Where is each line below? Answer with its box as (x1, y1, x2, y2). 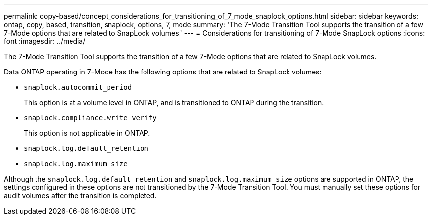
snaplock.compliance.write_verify (24, 114, 157, 122)
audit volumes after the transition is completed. (4, 191, 157, 200)
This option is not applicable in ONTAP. (24, 129, 150, 137)
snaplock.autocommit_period (24, 83, 132, 91)
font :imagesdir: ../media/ (4, 37, 86, 45)
